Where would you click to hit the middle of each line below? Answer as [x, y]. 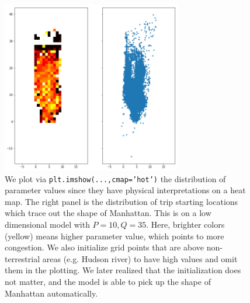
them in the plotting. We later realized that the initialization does [123, 270]
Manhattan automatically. [51, 293]
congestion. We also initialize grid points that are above [104, 247]
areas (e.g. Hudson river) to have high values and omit [140, 258]
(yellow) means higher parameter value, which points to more [114, 236]
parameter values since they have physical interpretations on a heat [125, 190]
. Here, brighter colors [185, 224]
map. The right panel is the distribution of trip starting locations [121, 201]
